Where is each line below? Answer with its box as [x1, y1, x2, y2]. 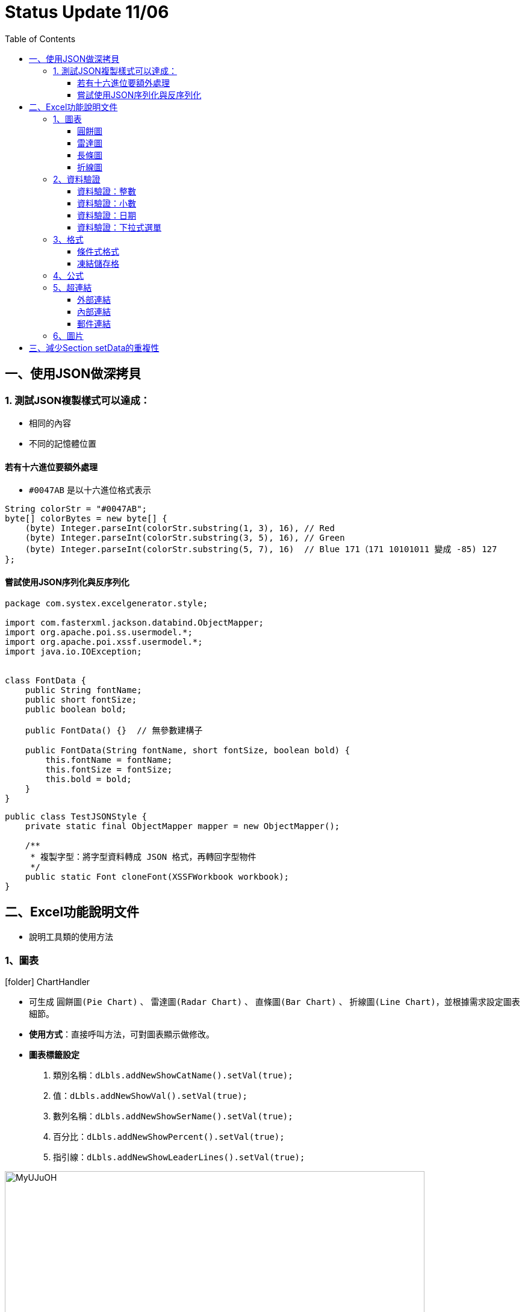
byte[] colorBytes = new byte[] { [5, 514, 167, 524]
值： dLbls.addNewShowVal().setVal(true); [53, 1090, 248, 1101]
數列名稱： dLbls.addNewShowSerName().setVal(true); [53, 1111, 293, 1121]
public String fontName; [25, 685, 142, 695]
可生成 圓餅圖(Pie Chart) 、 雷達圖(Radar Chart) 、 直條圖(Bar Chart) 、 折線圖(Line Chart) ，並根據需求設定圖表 [29, 996, 520, 1007]
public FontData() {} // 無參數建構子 [25, 726, 203, 736]
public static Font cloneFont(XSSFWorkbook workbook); [25, 872, 290, 882]
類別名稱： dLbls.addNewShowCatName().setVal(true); [53, 1070, 293, 1080]
